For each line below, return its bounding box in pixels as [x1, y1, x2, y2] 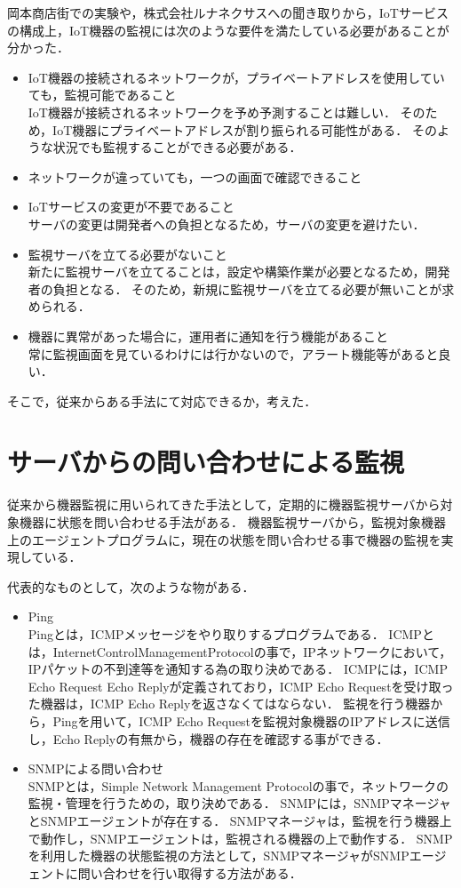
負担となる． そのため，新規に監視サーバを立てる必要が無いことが [52, 279, 442, 298]
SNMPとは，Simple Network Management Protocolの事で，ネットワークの [28, 776, 449, 795]
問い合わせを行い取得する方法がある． [77, 863, 302, 882]
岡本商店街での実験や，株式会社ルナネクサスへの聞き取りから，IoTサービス [7, 4, 449, 21]
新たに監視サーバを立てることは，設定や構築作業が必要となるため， [28, 262, 425, 281]
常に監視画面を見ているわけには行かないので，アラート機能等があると [28, 344, 439, 363]
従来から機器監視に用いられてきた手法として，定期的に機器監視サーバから [7, 495, 441, 514]
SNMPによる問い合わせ [28, 759, 164, 778]
